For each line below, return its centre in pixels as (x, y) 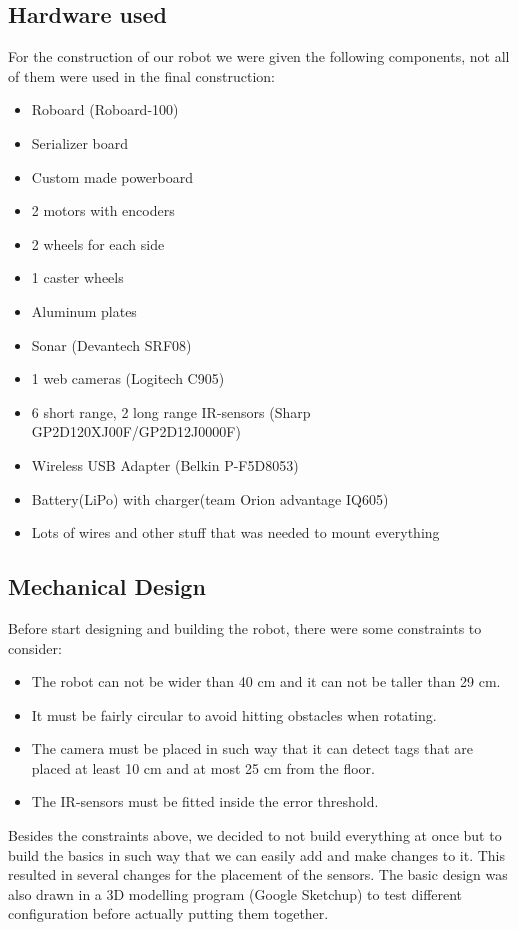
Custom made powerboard (112, 176)
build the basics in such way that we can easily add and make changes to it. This (257, 854)
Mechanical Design (107, 586)
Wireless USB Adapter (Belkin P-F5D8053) (165, 464)
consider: (35, 647)
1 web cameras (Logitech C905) (128, 378)
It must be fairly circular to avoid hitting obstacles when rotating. (234, 714)
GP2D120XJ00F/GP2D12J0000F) (136, 431)
